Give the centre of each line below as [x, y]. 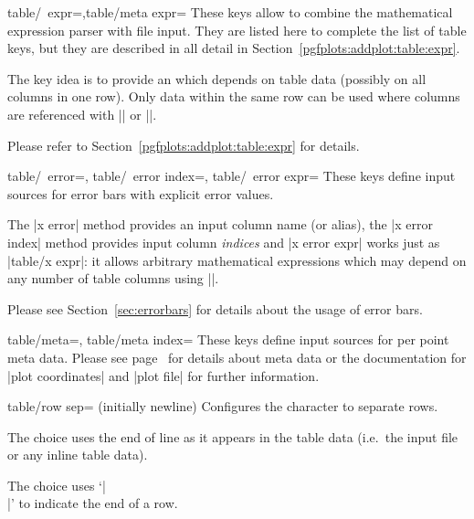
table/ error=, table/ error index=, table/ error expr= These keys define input [232, 176]
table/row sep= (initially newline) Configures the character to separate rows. [223, 406]
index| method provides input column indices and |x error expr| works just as [224, 242]
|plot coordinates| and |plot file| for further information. [163, 375]
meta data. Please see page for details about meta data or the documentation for [237, 357]
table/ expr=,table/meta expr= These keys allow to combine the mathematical [230, 12]
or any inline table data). [78, 455]
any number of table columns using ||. [113, 278]
